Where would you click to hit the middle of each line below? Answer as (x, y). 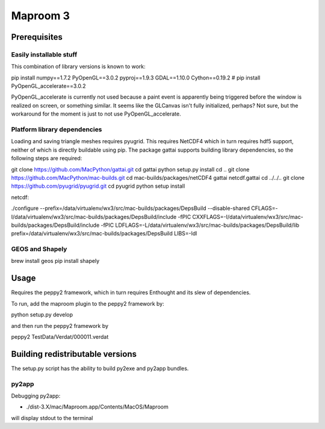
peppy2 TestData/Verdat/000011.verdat (60, 336)
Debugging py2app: (36, 396)
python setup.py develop (42, 315)
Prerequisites (37, 37)
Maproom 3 (41, 16)
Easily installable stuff (44, 54)
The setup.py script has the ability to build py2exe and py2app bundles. (100, 368)
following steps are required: (47, 158)
